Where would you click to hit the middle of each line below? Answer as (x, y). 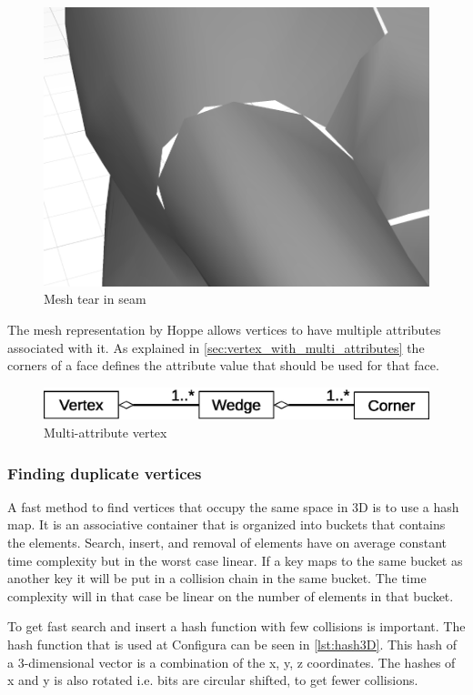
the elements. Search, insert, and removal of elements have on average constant (227, 543)
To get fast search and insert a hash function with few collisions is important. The (236, 626)
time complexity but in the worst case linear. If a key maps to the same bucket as (235, 560)
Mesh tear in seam (95, 299)
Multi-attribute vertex (106, 433)
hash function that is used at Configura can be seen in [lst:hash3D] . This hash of (232, 644)
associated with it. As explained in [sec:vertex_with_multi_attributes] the (216, 347)
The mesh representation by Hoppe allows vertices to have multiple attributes (224, 330)
